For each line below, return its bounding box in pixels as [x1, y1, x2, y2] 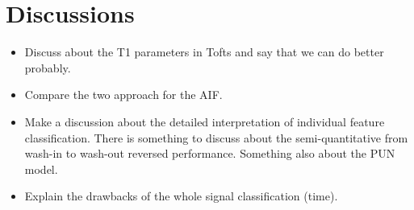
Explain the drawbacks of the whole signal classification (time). [24, 187, 338, 204]
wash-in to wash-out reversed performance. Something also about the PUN [24, 145, 395, 162]
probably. [24, 59, 71, 76]
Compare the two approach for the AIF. [24, 86, 223, 103]
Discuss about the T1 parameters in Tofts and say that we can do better [24, 43, 384, 60]
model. [24, 160, 58, 177]
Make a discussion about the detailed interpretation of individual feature [24, 113, 385, 130]
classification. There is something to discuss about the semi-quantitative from [24, 129, 408, 146]
